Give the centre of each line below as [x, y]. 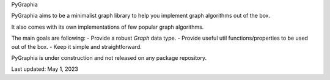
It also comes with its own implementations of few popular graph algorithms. [108, 27]
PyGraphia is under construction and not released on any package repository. [109, 57]
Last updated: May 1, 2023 [45, 69]
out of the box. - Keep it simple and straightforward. [76, 46]
